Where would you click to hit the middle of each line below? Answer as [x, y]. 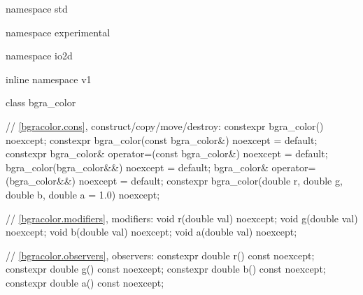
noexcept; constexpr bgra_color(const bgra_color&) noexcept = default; [162, 139]
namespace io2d [39, 56]
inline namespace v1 [49, 79]
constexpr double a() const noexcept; [85, 282]
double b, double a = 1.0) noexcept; [83, 194]
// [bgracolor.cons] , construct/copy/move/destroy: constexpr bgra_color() [165, 125]
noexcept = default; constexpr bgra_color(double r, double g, [211, 181]
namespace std [37, 8]
